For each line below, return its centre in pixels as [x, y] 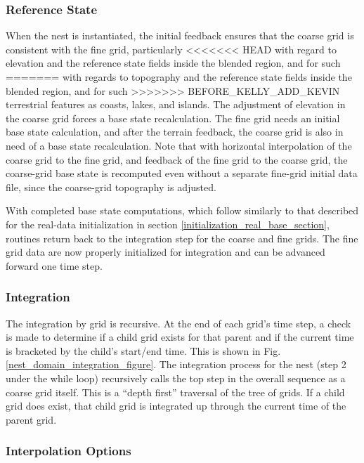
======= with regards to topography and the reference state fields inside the [179, 77]
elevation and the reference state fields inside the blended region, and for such [173, 63]
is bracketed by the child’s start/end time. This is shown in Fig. [143, 350]
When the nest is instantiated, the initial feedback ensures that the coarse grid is [180, 35]
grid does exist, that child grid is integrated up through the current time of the [176, 406]
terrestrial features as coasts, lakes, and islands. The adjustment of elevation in [176, 104]
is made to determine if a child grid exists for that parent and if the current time [180, 337]
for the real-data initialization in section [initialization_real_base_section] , [168, 224]
